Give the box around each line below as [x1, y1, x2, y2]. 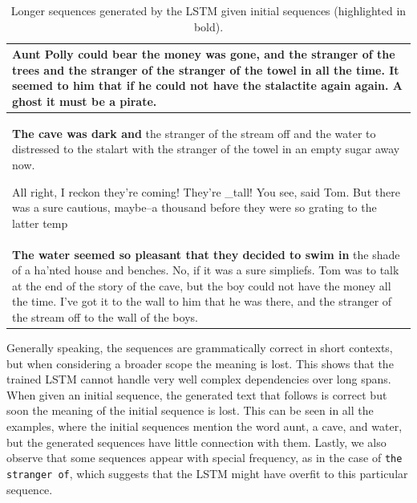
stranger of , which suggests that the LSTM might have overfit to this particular [6, 464, 408, 481]
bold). [193, 18, 224, 34]
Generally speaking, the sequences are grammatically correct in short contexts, [6, 339, 393, 356]
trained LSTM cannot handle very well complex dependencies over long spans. [6, 371, 391, 387]
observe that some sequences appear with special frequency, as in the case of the [6, 449, 403, 466]
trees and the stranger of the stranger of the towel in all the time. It [12, 61, 399, 78]
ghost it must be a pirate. [12, 92, 157, 109]
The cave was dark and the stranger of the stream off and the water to [12, 124, 376, 141]
